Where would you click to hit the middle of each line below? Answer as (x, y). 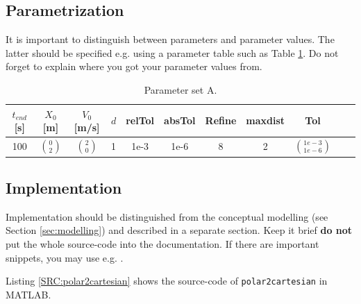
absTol (180, 120)
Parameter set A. (180, 89)
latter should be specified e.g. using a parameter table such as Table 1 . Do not (172, 52)
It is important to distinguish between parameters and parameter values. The (170, 39)
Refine (221, 120)
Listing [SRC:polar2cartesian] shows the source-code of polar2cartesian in (167, 281)
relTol (140, 120)
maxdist (266, 120)
